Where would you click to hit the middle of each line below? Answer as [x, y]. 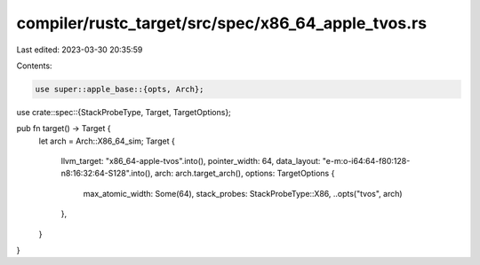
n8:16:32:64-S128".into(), [107, 174]
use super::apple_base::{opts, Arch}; [120, 89]
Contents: [34, 66]
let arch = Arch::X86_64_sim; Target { [107, 141]
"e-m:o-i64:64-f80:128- [366, 161]
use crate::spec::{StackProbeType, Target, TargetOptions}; [124, 112]
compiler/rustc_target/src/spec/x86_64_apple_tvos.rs [221, 23]
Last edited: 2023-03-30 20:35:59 [80, 50]
